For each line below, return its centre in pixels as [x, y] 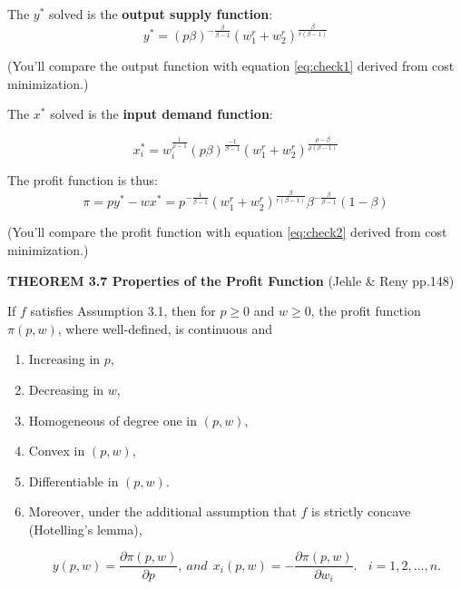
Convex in [57, 451]
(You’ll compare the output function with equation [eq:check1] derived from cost [231, 66]
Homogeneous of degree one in [113, 420]
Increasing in [64, 359]
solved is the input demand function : [162, 114]
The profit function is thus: [83, 180]
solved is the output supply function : [161, 14]
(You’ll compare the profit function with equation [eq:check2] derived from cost [227, 232]
